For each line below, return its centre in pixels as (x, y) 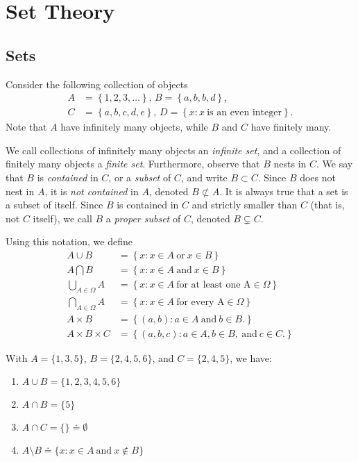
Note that (26, 127)
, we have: (251, 357)
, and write (204, 178)
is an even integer (244, 113)
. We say (335, 164)
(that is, (327, 205)
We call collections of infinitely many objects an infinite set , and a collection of (173, 150)
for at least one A (214, 285)
